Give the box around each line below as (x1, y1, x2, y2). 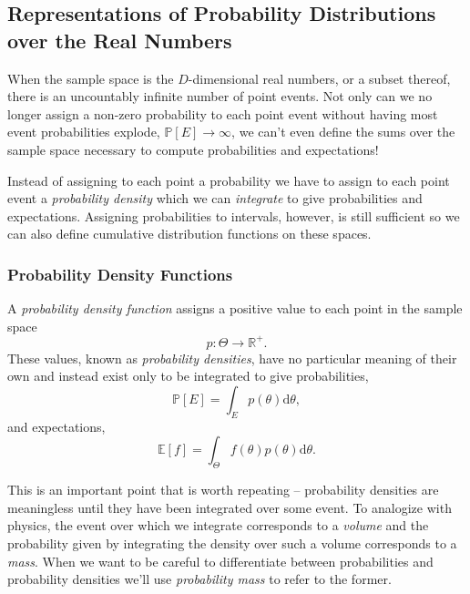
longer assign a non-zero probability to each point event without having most (7, 104, 438, 123)
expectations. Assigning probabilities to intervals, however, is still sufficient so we (7, 206, 460, 225)
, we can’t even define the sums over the (231, 122, 455, 141)
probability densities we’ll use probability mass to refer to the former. (7, 569, 392, 589)
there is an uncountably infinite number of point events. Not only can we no (7, 87, 433, 106)
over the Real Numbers (7, 26, 232, 54)
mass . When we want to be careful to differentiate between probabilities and (7, 551, 434, 570)
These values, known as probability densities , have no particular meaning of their (7, 348, 457, 367)
